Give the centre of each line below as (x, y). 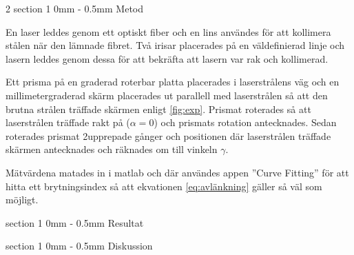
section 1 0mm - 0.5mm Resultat (75, 222)
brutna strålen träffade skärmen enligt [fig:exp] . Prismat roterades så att (158, 109)
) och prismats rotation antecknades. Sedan (245, 122)
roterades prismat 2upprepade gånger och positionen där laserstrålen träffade (168, 135)
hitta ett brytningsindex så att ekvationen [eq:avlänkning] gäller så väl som (164, 186)
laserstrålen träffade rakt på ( (68, 122)
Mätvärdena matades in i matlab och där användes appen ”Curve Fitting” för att (177, 172)
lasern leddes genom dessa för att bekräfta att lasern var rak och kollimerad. (167, 58)
